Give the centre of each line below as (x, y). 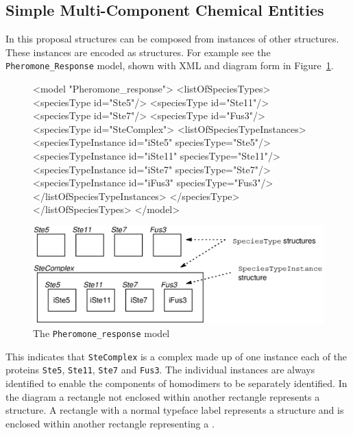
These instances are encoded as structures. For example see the (138, 52)
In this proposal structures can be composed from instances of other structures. (172, 39)
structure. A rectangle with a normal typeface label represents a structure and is (175, 410)
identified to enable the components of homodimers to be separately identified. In (176, 383)
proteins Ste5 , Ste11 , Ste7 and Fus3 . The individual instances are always (160, 370)
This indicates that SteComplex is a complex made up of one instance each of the (176, 356)
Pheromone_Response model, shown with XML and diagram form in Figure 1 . (170, 65)
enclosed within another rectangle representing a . (110, 423)
